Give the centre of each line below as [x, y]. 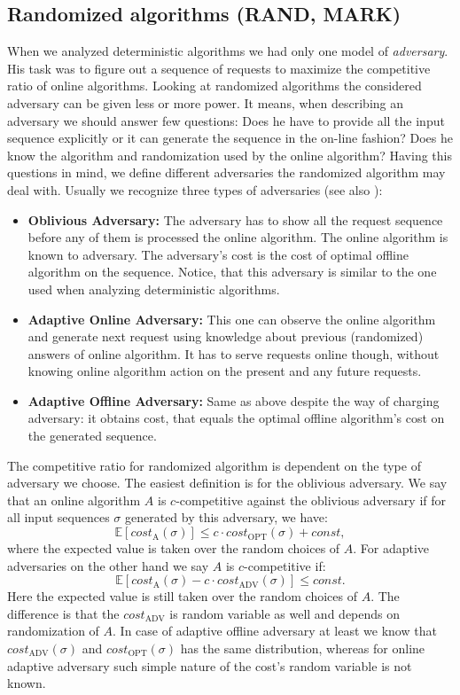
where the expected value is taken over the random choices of [174, 548]
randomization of [53, 631]
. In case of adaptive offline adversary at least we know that [275, 631]
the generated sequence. [92, 436]
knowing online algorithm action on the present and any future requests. [225, 371]
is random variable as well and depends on [285, 613]
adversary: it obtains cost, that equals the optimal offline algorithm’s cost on [236, 418]
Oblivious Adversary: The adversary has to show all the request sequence [235, 219]
